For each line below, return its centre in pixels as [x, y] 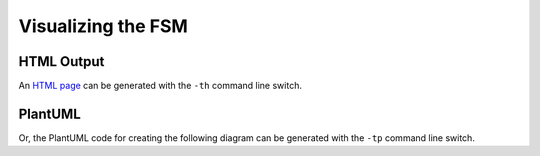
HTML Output [61, 61]
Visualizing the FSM [103, 26]
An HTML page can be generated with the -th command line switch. [160, 86]
